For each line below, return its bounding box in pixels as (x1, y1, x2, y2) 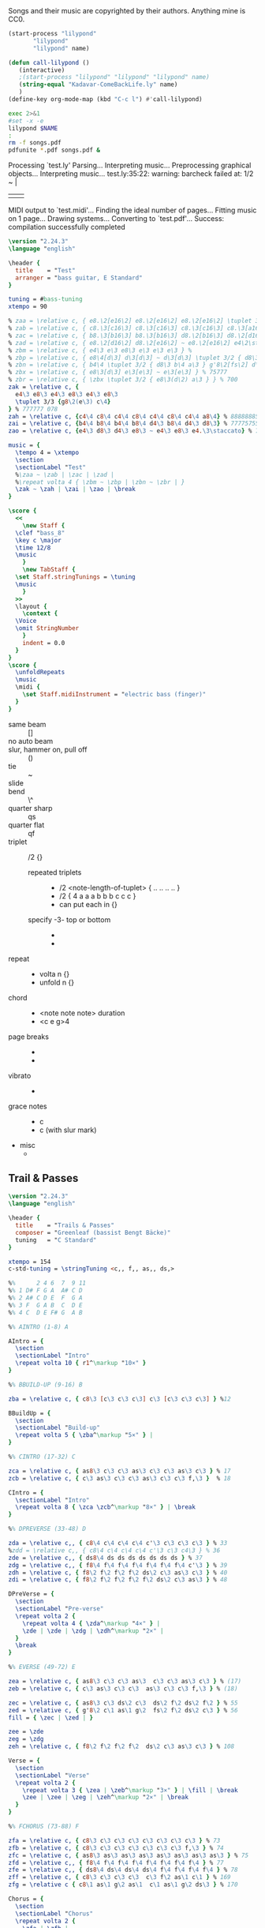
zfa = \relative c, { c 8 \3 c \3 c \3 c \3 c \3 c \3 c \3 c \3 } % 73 (8, 1836, 221, 1844)
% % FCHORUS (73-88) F (8, 1822, 80, 1831)
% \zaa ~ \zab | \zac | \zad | (15, 471, 114, 478)
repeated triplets (28, 867, 82, 877)
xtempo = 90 (8, 302, 47, 311)
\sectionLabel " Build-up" (15, 1423, 101, 1432)
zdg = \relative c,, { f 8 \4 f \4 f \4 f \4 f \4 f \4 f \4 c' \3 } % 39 (8, 1561, 228, 1569)
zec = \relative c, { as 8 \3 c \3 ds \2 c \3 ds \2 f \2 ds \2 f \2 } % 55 (8, 1699, 238, 1707)
